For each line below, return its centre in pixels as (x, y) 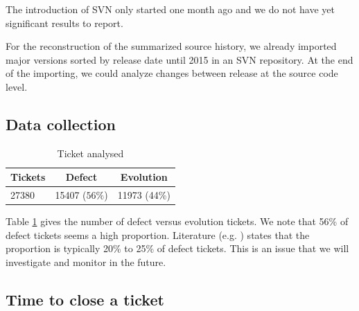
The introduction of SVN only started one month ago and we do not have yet (170, 9)
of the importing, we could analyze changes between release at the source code (172, 73)
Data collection (61, 124)
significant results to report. (64, 23)
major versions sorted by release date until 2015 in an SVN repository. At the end (179, 59)
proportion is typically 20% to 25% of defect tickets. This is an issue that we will (177, 248)
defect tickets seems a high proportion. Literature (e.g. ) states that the (158, 234)
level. (17, 86)
